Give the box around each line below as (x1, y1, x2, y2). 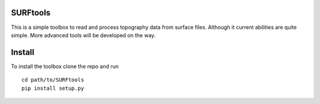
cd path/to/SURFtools (21, 77, 84, 83)
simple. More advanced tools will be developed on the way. (11, 31, 156, 38)
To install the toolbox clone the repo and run (11, 63, 119, 70)
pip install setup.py (21, 84, 84, 92)
